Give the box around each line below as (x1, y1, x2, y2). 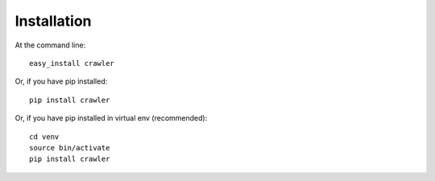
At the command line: (14, 40, 86, 50)
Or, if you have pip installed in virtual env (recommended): (14, 113, 208, 123)
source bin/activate (29, 143, 110, 152)
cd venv (29, 132, 60, 141)
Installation (14, 12, 92, 30)
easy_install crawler (29, 59, 114, 68)
